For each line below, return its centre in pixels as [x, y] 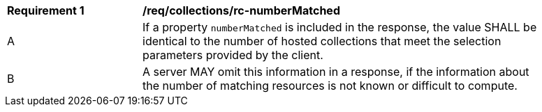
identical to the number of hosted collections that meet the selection [322, 41]
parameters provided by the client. [233, 55]
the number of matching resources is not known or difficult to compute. [330, 86]
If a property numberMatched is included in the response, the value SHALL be [340, 27]
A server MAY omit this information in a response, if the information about [336, 72]
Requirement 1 [46, 10]
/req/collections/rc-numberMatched [241, 10]
